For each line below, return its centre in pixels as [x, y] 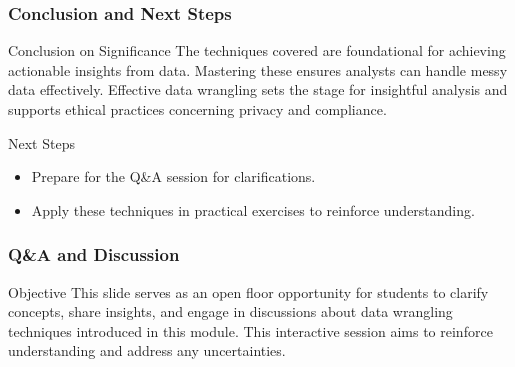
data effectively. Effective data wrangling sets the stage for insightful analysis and [258, 89]
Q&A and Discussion [94, 254]
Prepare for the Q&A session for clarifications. [173, 176]
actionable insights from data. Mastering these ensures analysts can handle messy [258, 69]
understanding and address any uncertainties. [147, 350]
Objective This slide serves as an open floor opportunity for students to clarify [248, 291]
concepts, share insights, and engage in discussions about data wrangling [230, 311]
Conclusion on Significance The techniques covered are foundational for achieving [257, 50]
